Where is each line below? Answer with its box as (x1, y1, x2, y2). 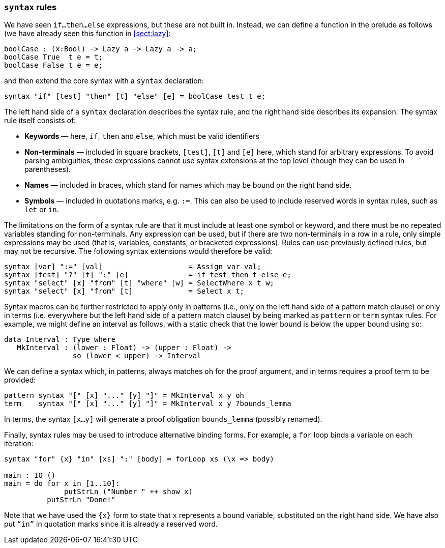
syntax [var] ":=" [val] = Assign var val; (4, 263, 261, 271)
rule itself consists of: (4, 116, 76, 125)
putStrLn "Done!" (47, 496, 116, 504)
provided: (4, 376, 36, 385)
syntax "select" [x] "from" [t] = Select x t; (4, 287, 245, 296)
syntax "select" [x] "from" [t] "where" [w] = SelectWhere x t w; (4, 279, 275, 287)
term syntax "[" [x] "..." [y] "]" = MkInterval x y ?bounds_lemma (4, 399, 291, 408)
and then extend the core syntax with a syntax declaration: (4, 76, 204, 85)
